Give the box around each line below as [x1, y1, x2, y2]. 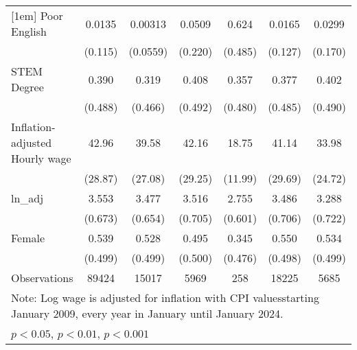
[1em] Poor [11, 8, 63, 23]
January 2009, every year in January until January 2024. [11, 305, 284, 321]
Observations [11, 270, 73, 285]
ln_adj [11, 190, 44, 206]
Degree [11, 79, 44, 95]
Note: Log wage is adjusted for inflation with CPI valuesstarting [11, 290, 319, 305]
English [11, 23, 47, 39]
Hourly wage [11, 150, 71, 166]
